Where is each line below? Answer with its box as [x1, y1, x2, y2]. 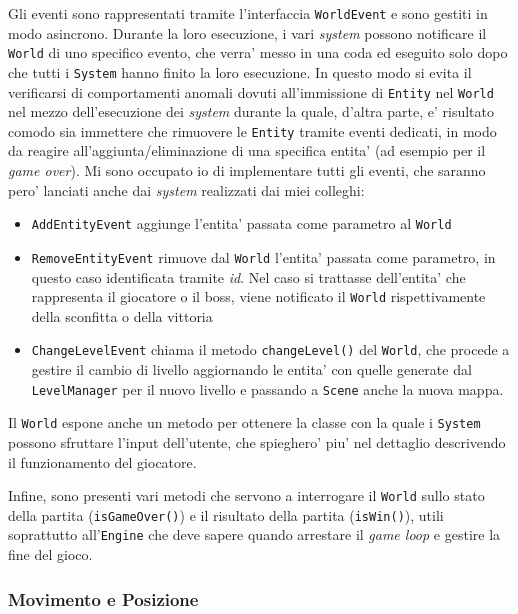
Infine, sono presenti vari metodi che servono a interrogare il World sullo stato [8, 485, 485, 506]
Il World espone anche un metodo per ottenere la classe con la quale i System [8, 412, 481, 433]
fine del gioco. [8, 544, 93, 565]
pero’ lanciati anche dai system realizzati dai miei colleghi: [8, 179, 365, 200]
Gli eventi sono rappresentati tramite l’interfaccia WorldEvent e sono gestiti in [8, 3, 488, 23]
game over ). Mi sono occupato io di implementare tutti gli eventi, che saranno [8, 160, 486, 181]
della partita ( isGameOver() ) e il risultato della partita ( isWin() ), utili [8, 504, 444, 525]
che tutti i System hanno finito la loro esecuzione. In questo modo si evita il [8, 61, 472, 82]
